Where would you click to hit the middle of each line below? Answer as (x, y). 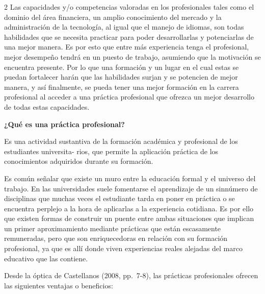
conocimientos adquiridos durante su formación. (79, 161)
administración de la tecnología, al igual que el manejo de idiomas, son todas (124, 27)
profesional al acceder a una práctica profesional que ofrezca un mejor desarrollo (129, 97)
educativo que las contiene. (46, 258)
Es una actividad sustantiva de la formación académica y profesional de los (121, 141)
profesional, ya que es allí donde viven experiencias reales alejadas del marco (123, 248)
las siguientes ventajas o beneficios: (59, 285)
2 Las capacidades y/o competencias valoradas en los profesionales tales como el (129, 7)
